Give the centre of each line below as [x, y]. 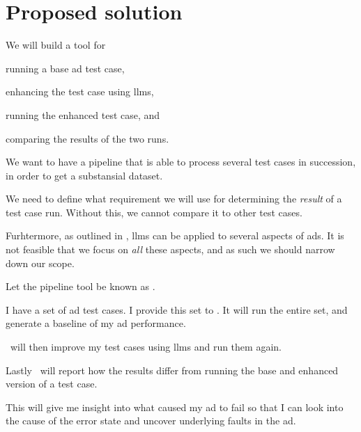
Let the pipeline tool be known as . [80, 286]
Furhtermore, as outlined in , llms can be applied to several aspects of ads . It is [175, 235]
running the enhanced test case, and [83, 114]
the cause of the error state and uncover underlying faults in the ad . [151, 421]
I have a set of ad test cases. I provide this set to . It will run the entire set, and [177, 309]
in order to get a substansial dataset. [84, 175]
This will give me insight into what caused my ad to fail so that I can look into [175, 407]
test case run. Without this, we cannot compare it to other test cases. [154, 212]
